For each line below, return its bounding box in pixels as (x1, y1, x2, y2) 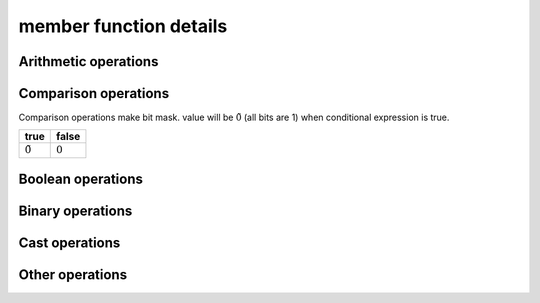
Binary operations (18, 203, 133, 220)
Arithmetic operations (18, 53, 159, 70)
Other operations (18, 266, 128, 284)
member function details (18, 15, 228, 37)
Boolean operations (18, 171, 144, 188)
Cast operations (18, 235, 121, 252)
